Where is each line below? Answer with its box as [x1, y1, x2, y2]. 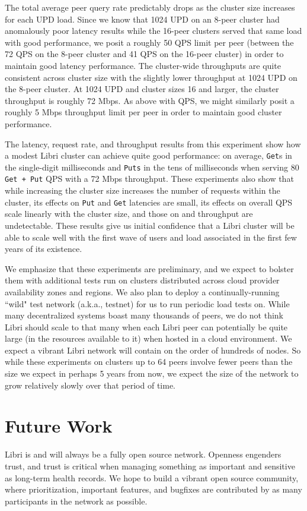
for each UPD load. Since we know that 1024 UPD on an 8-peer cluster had [5, 12, 280, 25]
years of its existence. [5, 242, 82, 255]
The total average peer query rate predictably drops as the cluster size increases [5, 1, 295, 13]
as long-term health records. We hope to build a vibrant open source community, [5, 471, 299, 484]
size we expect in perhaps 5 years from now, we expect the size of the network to [5, 367, 299, 380]
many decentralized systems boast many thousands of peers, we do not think [5, 309, 283, 321]
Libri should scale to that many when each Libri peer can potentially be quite [5, 320, 288, 333]
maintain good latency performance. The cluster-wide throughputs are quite [5, 59, 281, 71]
